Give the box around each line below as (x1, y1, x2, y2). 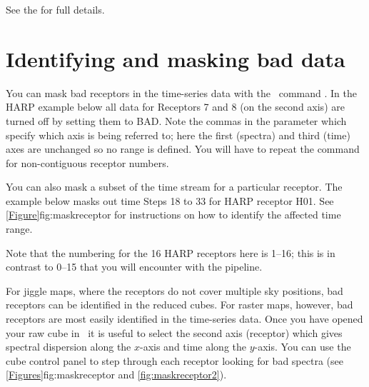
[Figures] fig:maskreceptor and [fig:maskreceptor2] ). (6, 367, 227, 382)
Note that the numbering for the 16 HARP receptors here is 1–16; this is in (6, 245, 335, 260)
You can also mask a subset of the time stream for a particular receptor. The (6, 179, 343, 194)
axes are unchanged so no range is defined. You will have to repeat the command (6, 141, 360, 156)
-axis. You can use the (254, 339, 351, 354)
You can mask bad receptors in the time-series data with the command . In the (6, 85, 357, 100)
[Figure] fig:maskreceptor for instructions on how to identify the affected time (6, 207, 341, 222)
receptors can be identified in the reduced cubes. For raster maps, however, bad (6, 297, 353, 312)
